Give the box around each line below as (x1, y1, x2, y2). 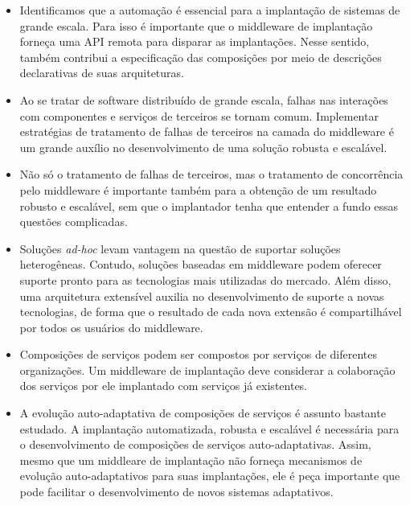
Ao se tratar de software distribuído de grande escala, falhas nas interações (19, 91, 388, 108)
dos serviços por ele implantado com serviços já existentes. (19, 377, 308, 394)
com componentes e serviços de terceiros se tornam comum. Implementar (19, 107, 379, 124)
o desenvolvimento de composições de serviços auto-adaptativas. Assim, (19, 436, 371, 453)
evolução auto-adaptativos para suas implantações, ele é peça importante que (19, 467, 400, 484)
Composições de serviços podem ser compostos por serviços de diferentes (19, 346, 378, 363)
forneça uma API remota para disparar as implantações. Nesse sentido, (19, 33, 370, 50)
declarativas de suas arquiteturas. (19, 64, 185, 81)
